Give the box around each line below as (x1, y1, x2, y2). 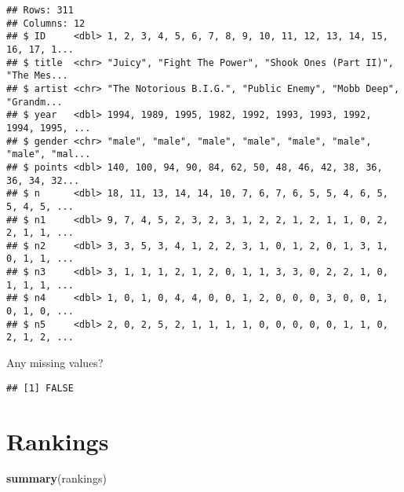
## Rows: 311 (6, 5, 74, 16)
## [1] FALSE (6, 382, 74, 394)
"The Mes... (6, 70, 68, 82)
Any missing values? (6, 354, 104, 371)
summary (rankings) (6, 470, 107, 486)
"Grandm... (6, 96, 63, 108)
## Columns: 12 (6, 17, 86, 29)
